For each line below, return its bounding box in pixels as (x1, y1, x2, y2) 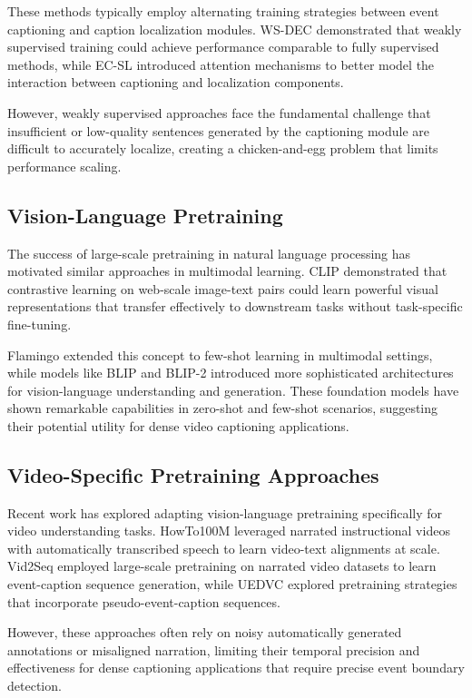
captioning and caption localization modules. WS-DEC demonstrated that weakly (7, 19, 462, 38)
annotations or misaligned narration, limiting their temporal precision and (7, 640, 420, 659)
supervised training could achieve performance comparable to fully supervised (7, 37, 439, 56)
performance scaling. (7, 156, 122, 175)
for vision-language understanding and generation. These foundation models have (7, 380, 459, 399)
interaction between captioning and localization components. (7, 73, 344, 92)
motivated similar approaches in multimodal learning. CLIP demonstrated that (7, 261, 447, 280)
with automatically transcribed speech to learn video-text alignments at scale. (7, 538, 440, 557)
